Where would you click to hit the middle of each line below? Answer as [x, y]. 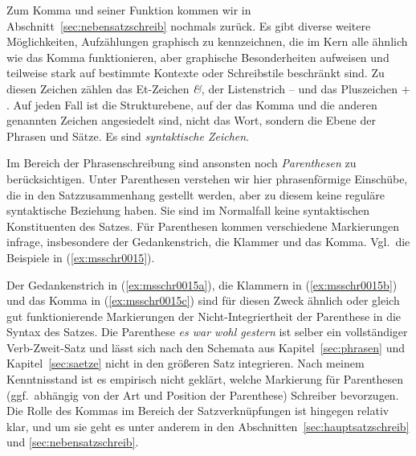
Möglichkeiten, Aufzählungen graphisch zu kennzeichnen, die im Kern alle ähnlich [207, 41]
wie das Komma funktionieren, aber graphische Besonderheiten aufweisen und [198, 57]
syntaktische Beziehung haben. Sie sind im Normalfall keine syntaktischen [188, 210]
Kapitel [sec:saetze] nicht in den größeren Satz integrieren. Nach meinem [186, 363]
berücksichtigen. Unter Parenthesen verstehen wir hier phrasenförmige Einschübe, [207, 178]
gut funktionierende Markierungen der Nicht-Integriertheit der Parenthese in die [204, 316]
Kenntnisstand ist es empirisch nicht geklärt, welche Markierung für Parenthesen [205, 379]
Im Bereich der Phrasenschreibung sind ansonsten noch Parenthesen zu [181, 163]
